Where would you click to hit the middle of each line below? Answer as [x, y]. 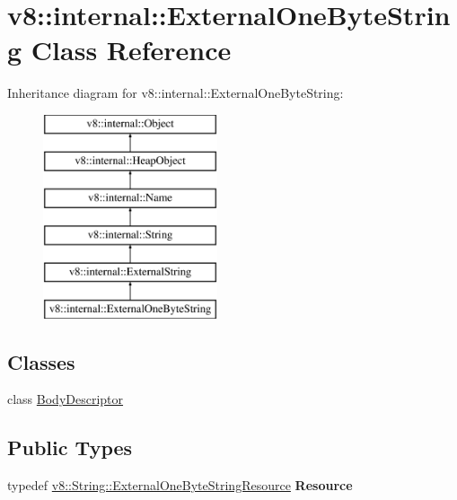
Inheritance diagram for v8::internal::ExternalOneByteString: [176, 93]
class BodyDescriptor [66, 399]
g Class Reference [119, 50]
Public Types [70, 447]
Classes [41, 361]
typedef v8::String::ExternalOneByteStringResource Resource [180, 485]
